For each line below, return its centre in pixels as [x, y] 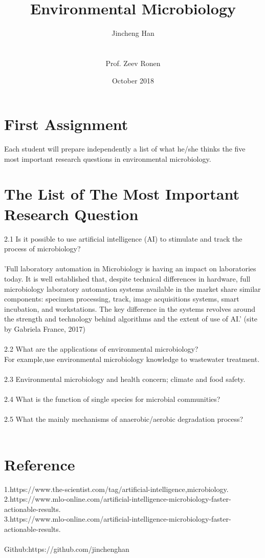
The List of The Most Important [122, 194]
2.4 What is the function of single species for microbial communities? [112, 399]
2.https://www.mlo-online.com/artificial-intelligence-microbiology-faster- [118, 499]
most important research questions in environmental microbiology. [108, 158]
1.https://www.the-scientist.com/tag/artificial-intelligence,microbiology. [116, 489]
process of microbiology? [42, 249]
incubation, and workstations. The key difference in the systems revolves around [130, 308]
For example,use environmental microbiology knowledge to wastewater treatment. [132, 359]
